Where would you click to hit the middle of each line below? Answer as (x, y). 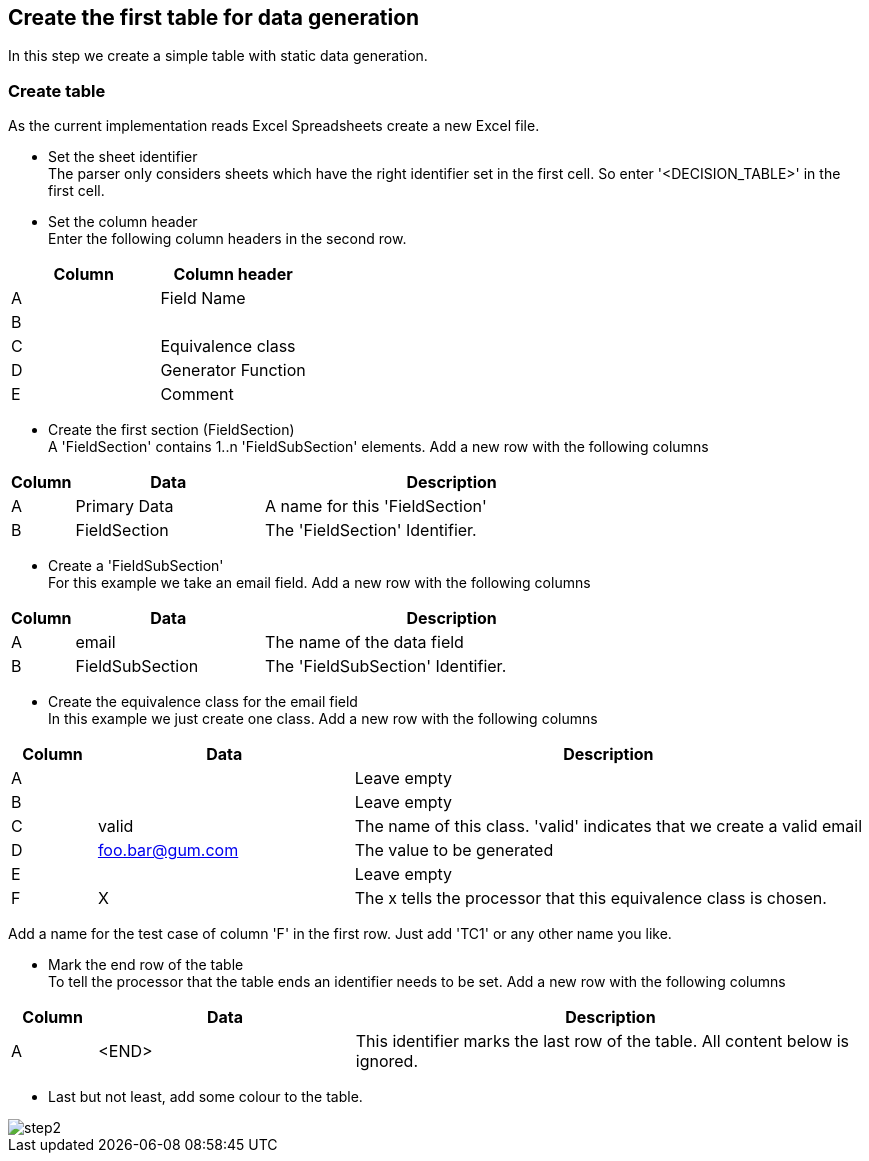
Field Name (203, 298)
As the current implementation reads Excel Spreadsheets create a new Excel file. (274, 126)
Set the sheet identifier (123, 157)
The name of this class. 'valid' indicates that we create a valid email (608, 826)
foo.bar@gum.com (168, 850)
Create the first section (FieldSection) (171, 430)
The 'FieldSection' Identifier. (371, 530)
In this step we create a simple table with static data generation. (218, 56)
